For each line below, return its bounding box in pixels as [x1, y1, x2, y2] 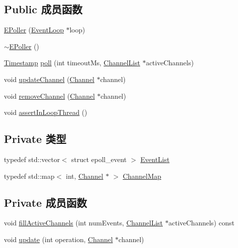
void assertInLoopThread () [4, 107, 88, 117]
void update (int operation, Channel [4, 234, 113, 244]
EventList [140, 154, 170, 164]
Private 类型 [4, 131, 66, 146]
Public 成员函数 [4, 1, 83, 17]
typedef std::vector [4, 154, 60, 164]
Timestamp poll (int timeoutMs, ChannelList [4, 57, 140, 68]
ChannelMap [122, 170, 161, 181]
